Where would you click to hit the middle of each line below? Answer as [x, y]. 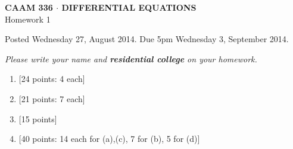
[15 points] [38, 118]
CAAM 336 [29, 7]
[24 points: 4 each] [52, 79]
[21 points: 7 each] [52, 98]
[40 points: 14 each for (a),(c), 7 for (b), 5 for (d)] [109, 139]
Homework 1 [28, 19]
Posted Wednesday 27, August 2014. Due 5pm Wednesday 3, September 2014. [147, 39]
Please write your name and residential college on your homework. [131, 58]
